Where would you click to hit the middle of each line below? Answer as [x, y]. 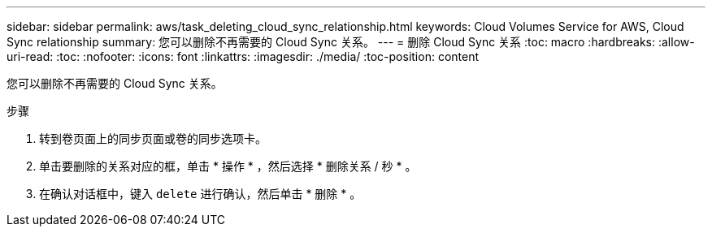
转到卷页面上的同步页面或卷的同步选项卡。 [153, 138]
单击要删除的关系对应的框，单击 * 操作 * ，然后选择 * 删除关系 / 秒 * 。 [228, 166]
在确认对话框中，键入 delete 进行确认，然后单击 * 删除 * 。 [200, 194]
